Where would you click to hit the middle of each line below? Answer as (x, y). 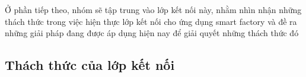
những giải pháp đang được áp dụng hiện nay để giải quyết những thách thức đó (152, 33)
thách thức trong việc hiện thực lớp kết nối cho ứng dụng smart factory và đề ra (151, 21)
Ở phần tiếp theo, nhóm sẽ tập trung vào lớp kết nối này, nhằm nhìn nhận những (153, 9)
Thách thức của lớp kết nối (90, 65)
